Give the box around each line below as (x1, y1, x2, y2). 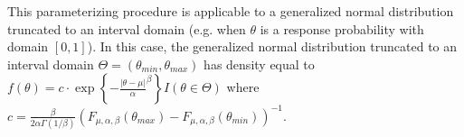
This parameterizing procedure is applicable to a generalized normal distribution (7, 2, 454, 20)
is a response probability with (260, 19, 424, 38)
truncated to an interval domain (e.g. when (7, 19, 246, 38)
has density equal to (204, 54, 315, 73)
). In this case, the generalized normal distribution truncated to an (87, 37, 458, 56)
